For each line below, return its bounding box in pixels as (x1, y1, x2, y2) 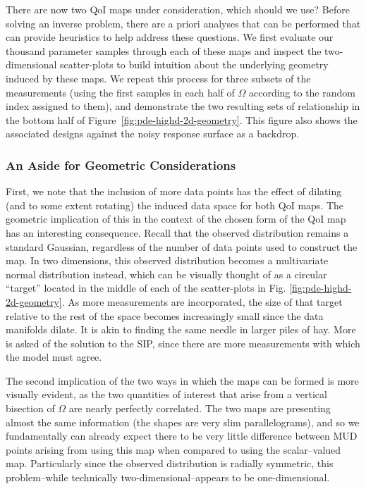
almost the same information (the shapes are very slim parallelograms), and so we (6, 414, 360, 429)
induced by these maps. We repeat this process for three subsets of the (6, 70, 311, 85)
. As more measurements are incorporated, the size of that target (61, 294, 343, 309)
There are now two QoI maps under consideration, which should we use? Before (6, 2, 350, 16)
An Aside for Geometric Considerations (6, 156, 236, 173)
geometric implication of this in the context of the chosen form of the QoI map (6, 211, 346, 226)
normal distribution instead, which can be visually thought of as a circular (6, 266, 327, 281)
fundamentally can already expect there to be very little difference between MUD (6, 428, 358, 443)
